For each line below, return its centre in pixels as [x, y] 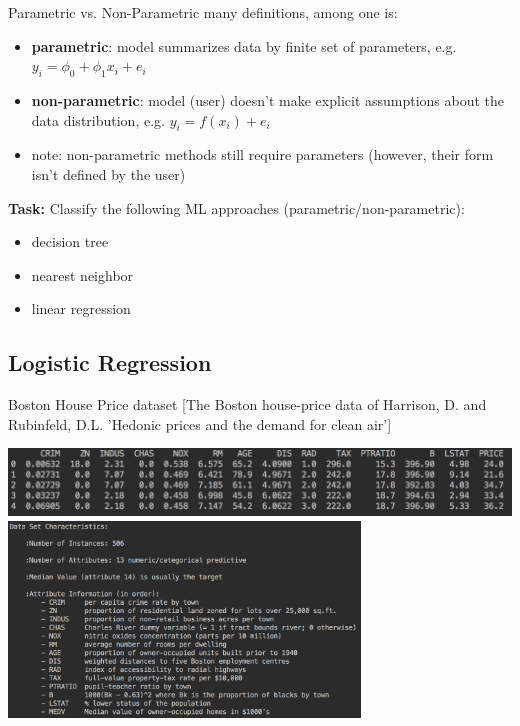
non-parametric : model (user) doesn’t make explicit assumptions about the [268, 99]
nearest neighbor [82, 274]
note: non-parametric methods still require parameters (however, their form [262, 154]
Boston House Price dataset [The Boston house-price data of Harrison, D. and [247, 404]
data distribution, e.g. [98, 119]
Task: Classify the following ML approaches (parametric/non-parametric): [236, 207]
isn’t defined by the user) [108, 173]
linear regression [81, 308]
